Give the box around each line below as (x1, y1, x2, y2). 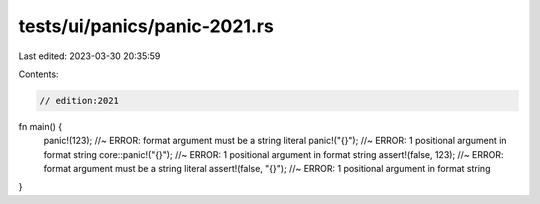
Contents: (18, 68, 59, 80)
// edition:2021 (39, 95, 120, 106)
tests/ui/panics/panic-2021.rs (18, 15, 274, 37)
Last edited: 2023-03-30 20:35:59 (18, 50, 161, 62)
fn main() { (18, 120, 63, 132)
